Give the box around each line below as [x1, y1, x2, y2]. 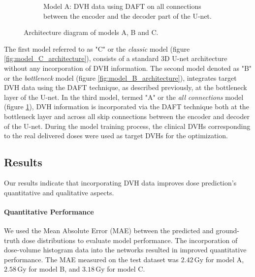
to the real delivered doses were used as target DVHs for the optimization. [4, 130, 228, 141]
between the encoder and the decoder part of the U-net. [43, 10, 212, 21]
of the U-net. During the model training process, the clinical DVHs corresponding [4, 121, 251, 131]
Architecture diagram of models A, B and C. [24, 27, 159, 37]
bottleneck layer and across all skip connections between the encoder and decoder [4, 111, 250, 121]
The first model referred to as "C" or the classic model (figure [4, 43, 190, 54]
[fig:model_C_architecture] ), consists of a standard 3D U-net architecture [4, 53, 227, 63]
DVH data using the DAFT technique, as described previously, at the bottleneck [4, 82, 247, 92]
